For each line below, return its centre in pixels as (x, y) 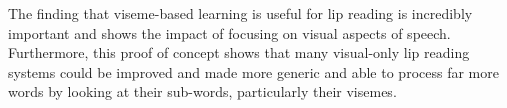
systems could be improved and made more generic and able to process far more (253, 71)
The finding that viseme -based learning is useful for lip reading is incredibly (240, 13)
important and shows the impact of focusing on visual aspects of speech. (229, 32)
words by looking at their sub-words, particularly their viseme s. (202, 91)
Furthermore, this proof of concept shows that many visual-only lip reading (239, 52)
